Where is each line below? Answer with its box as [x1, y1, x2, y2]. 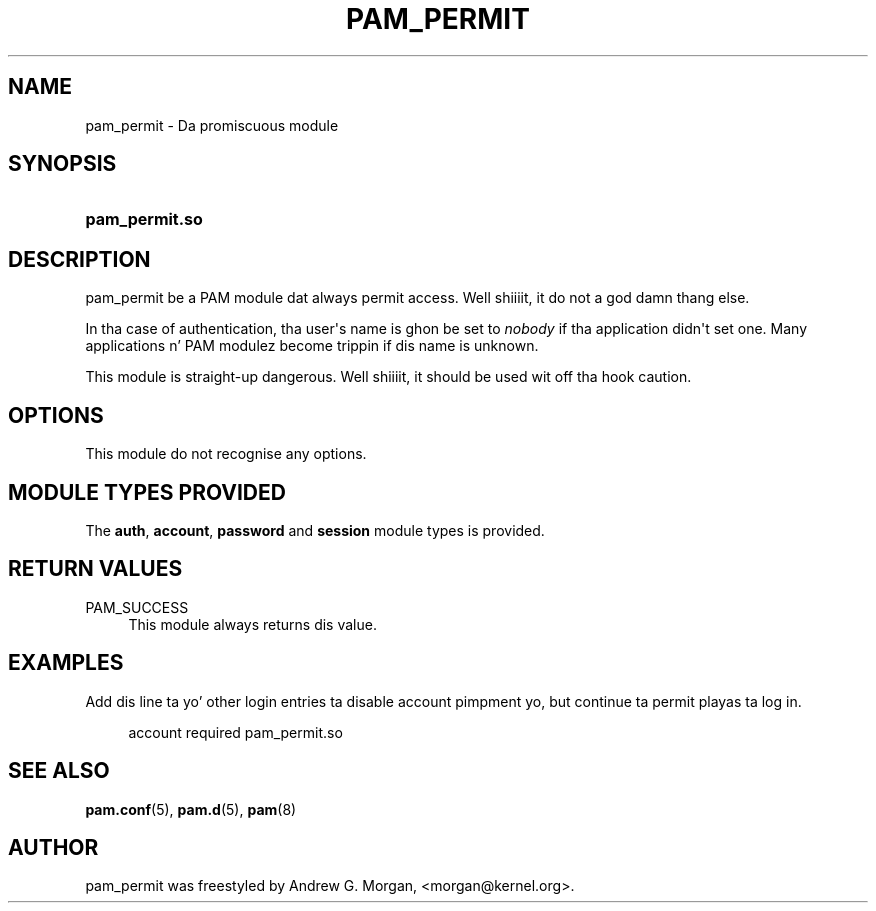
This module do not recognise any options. [85, 445, 367, 463]
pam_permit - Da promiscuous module [85, 116, 339, 134]
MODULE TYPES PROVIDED [8, 479, 286, 505]
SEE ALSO [8, 758, 110, 784]
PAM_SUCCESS [85, 598, 189, 616]
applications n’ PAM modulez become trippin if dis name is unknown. [85, 337, 539, 355]
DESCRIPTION [8, 246, 151, 272]
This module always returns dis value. [128, 615, 377, 633]
